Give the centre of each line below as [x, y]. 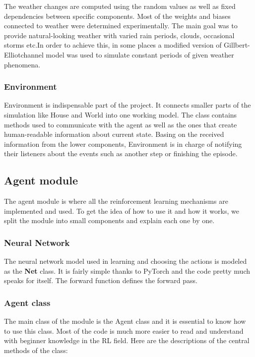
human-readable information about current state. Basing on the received [114, 134]
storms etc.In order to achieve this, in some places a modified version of [113, 45]
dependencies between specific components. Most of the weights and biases [117, 16]
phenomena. [22, 64]
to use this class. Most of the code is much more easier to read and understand [124, 330]
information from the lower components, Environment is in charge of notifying [123, 144]
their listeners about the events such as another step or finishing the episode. [121, 153]
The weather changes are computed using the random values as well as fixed [120, 6]
